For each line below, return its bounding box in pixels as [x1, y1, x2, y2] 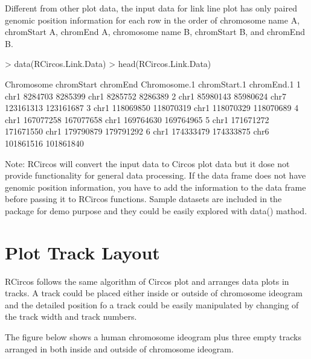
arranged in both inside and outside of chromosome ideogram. [5, 342, 234, 355]
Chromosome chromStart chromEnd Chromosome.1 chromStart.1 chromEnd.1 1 [5, 77, 301, 90]
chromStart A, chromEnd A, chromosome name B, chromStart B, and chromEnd [5, 25, 305, 38]
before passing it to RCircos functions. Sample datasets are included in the [5, 192, 282, 205]
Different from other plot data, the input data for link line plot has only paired [5, 2, 297, 14]
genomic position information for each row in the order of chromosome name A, [5, 13, 300, 26]
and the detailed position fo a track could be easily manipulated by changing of [5, 298, 299, 311]
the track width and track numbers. [5, 310, 137, 323]
